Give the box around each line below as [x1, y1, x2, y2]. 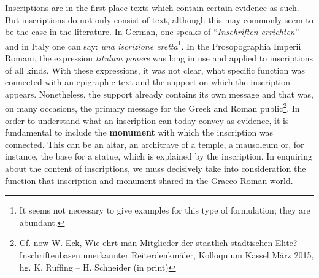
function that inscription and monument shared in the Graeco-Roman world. [5, 174, 293, 187]
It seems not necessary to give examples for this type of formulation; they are [19, 204, 310, 217]
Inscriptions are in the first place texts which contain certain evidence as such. [5, 1, 299, 14]
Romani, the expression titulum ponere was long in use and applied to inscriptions [5, 52, 313, 64]
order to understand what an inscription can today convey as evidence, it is [5, 114, 289, 126]
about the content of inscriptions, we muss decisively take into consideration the [5, 162, 306, 175]
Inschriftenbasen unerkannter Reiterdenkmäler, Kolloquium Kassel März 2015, [19, 249, 314, 261]
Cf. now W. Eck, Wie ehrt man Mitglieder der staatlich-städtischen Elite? [19, 236, 298, 249]
